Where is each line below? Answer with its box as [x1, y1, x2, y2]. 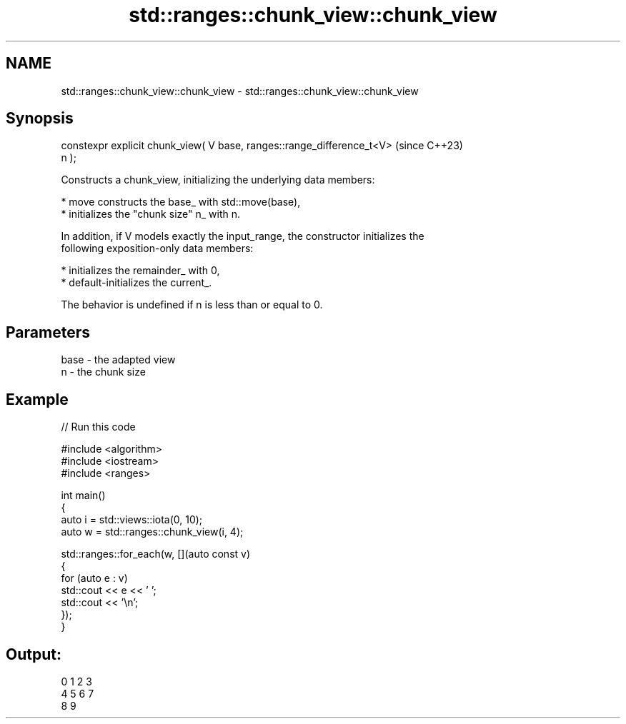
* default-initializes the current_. [61, 276, 212, 289]
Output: [6, 645, 61, 663]
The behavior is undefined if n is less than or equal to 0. [61, 298, 323, 311]
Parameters [6, 323, 90, 341]
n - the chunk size [61, 366, 146, 378]
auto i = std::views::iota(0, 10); [61, 513, 203, 526]
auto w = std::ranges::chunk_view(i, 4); [61, 526, 244, 538]
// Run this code [61, 421, 136, 433]
